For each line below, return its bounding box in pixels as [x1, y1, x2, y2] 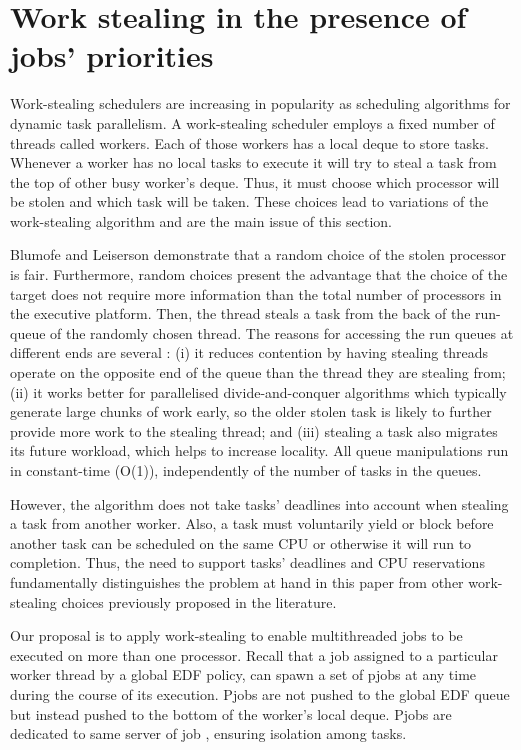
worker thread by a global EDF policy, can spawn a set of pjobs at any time [10, 664, 477, 685]
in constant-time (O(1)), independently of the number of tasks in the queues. [10, 460, 482, 480]
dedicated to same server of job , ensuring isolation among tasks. [10, 723, 407, 744]
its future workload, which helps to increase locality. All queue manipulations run [10, 440, 509, 461]
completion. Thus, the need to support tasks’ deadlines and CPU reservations [10, 552, 485, 573]
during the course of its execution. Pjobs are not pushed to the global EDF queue [10, 683, 510, 704]
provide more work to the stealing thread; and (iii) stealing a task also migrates [10, 420, 498, 441]
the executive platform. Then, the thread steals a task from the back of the [10, 303, 471, 324]
